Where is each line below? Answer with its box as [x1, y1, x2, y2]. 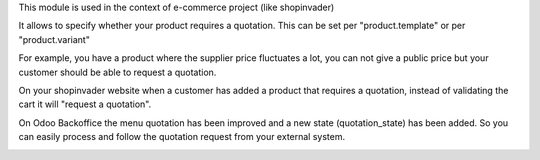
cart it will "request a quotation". [18, 98, 152, 110]
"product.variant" [18, 33, 90, 45]
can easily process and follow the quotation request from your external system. [18, 131, 345, 143]
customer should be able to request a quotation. [18, 66, 217, 78]
